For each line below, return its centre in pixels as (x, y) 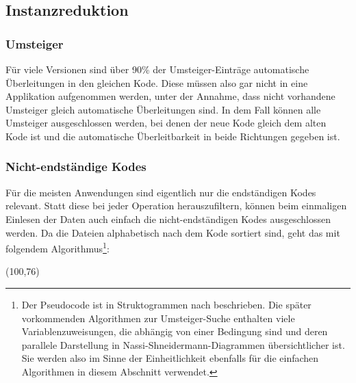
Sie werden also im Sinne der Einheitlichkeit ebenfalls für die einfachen (170, 358)
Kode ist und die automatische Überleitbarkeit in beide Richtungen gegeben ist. (173, 136)
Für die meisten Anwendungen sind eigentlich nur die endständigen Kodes (161, 192)
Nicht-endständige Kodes (76, 167)
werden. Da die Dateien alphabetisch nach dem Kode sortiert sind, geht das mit (173, 232)
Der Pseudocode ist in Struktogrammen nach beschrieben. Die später (166, 304)
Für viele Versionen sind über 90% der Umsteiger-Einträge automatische (157, 69)
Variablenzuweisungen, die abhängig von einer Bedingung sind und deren (175, 331)
